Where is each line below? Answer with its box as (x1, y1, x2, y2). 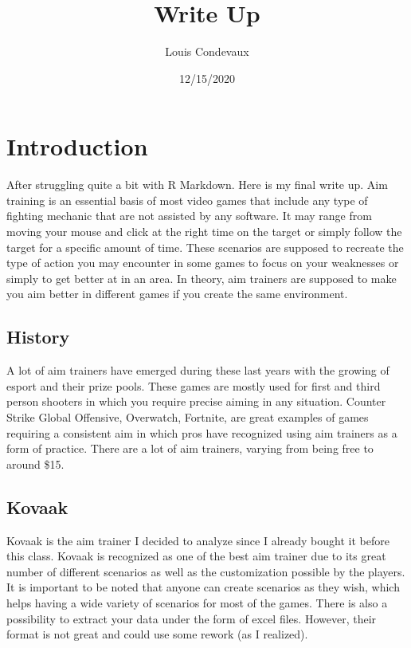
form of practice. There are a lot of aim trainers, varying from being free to (6, 440, 374, 457)
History (6, 324, 70, 349)
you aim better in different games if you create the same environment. (6, 285, 348, 302)
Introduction (6, 130, 148, 163)
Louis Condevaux (165, 43, 249, 60)
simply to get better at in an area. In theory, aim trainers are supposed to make (6, 269, 397, 286)
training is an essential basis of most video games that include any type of (6, 191, 368, 208)
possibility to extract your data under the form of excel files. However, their (6, 610, 377, 626)
